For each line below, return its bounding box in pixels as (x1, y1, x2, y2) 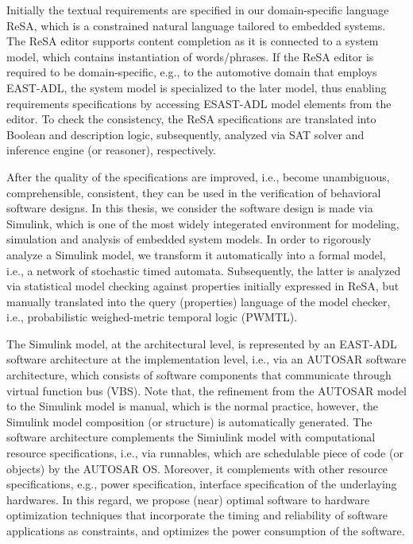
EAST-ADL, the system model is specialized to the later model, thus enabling (6, 79, 387, 95)
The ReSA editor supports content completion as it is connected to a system (6, 33, 379, 49)
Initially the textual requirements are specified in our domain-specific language (6, 2, 389, 17)
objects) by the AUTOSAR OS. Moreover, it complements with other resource (6, 460, 388, 476)
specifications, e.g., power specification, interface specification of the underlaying (6, 476, 397, 492)
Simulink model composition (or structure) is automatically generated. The (6, 413, 372, 429)
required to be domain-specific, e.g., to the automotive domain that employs (6, 64, 377, 80)
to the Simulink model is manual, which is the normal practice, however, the (6, 398, 379, 414)
